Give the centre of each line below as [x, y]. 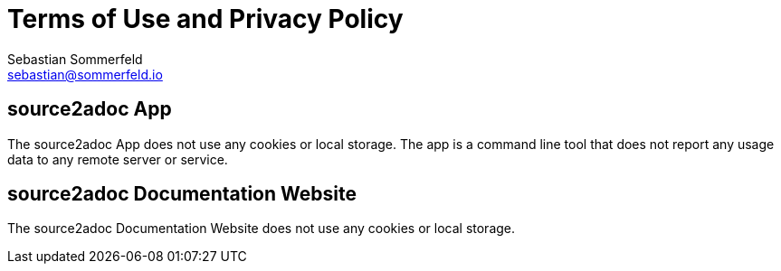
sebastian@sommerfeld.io [85, 74]
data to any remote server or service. [118, 159]
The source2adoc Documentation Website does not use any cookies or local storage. [262, 229]
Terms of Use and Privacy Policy [205, 19]
